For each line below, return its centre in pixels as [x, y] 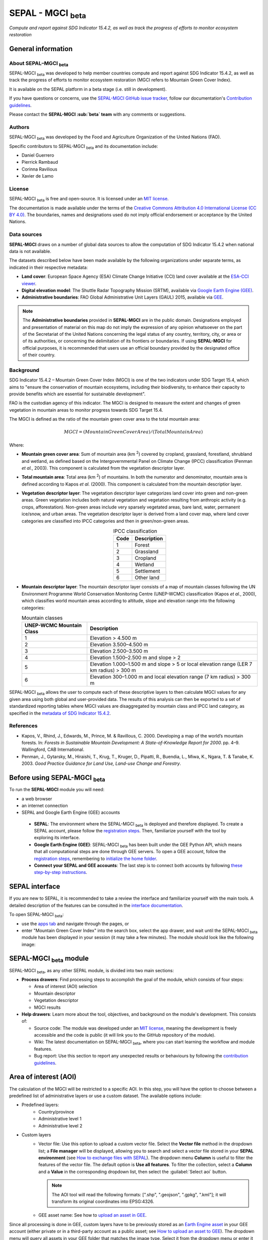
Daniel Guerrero [38, 155]
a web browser [37, 799]
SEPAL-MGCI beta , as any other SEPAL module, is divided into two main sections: [92, 971]
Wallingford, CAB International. [53, 749]
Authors [19, 127]
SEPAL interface [35, 887]
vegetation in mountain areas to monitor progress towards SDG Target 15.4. [86, 410]
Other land [147, 578]
